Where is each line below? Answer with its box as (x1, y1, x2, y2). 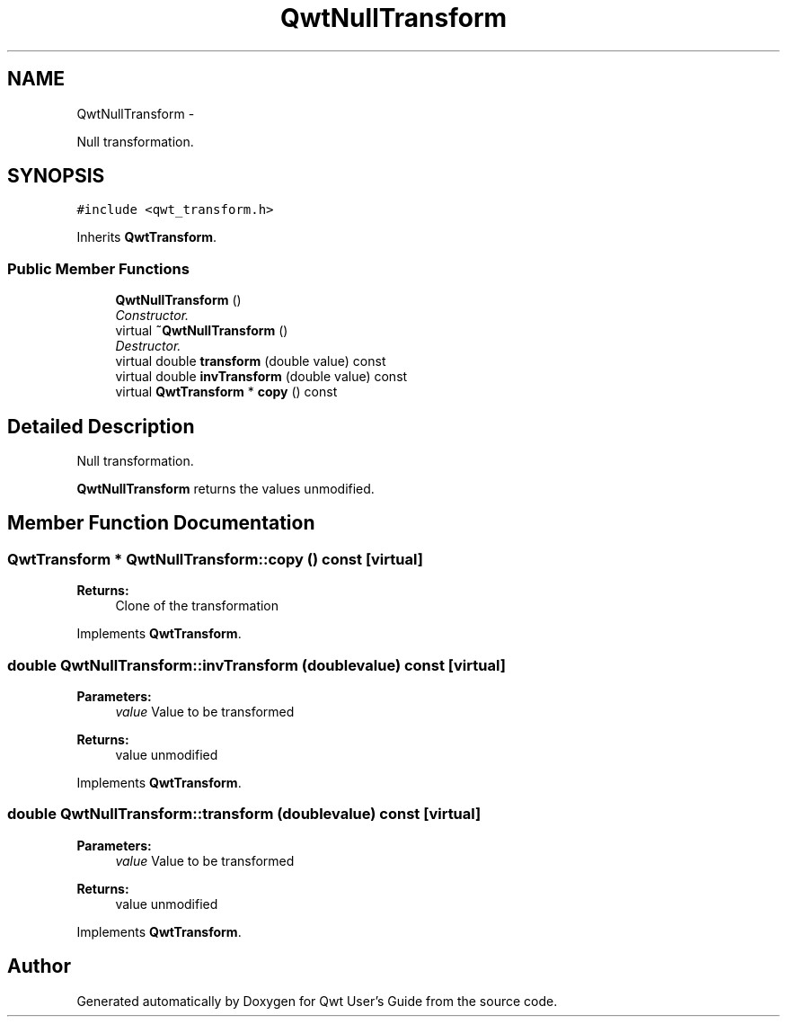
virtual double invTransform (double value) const (115, 369, 408, 385)
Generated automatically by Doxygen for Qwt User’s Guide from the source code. (76, 993, 558, 1009)
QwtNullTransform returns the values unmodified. (76, 481, 375, 497)
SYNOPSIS (7, 165, 105, 188)
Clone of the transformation (115, 598, 279, 614)
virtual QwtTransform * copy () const (115, 384, 338, 400)
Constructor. (115, 307, 190, 324)
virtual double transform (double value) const (115, 353, 386, 370)
